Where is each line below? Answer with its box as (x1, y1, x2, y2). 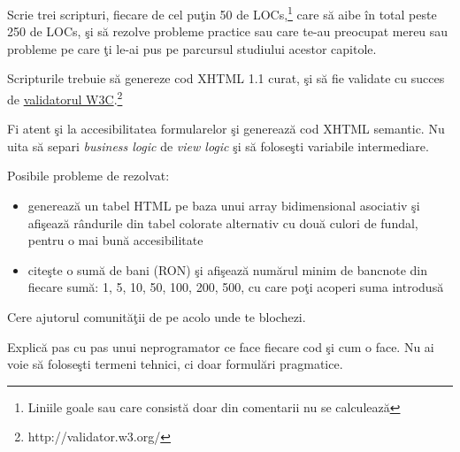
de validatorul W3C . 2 (7, 88, 123, 108)
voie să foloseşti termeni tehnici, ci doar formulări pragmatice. (7, 355, 343, 373)
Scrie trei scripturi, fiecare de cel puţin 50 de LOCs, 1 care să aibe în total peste (7, 3, 437, 23)
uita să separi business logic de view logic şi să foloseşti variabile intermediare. (7, 136, 429, 155)
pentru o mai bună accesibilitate (27, 231, 203, 249)
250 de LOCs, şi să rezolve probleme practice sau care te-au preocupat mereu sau (7, 22, 448, 41)
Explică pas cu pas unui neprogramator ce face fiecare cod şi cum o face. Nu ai (7, 337, 434, 356)
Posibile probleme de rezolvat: (7, 166, 170, 185)
